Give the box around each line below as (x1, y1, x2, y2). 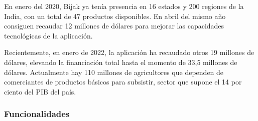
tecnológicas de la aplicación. (4, 30, 93, 40)
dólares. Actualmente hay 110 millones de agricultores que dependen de (4, 66, 224, 77)
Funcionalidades (4, 107, 70, 120)
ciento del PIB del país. (4, 86, 76, 96)
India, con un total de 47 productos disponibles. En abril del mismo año (4, 10, 226, 21)
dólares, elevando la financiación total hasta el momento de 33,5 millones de (4, 56, 237, 67)
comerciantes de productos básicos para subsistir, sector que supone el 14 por (4, 76, 242, 87)
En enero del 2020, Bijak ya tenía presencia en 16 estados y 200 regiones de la (4, 1, 244, 11)
